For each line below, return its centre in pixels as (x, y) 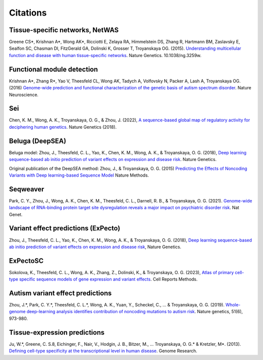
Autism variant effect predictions (60, 293)
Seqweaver (27, 189)
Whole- (233, 305)
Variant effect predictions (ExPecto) (65, 229)
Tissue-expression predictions (57, 332)
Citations (28, 13)
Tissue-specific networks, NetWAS (64, 30)
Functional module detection (54, 69)
